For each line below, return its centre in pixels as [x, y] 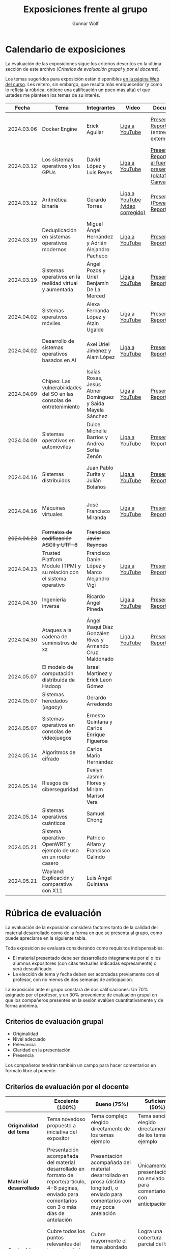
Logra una [150, 1231]
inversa [51, 606]
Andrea [95, 443]
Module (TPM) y [62, 565]
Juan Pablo [100, 468]
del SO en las [58, 394]
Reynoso [97, 545]
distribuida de [59, 680]
